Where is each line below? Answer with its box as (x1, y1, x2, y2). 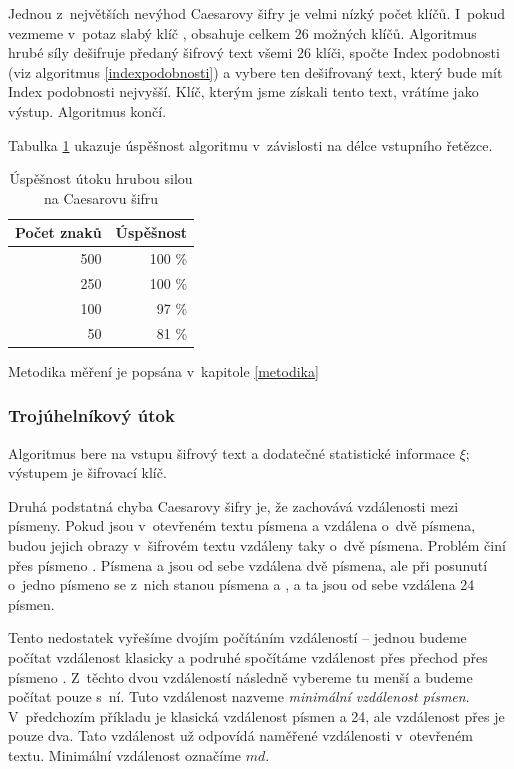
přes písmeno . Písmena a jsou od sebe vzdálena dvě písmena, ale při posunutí (8, 554, 488, 575)
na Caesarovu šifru (43, 187, 159, 208)
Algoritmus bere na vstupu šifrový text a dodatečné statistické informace (8, 442, 455, 463)
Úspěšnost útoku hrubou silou (9, 168, 193, 189)
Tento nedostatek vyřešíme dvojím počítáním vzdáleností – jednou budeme (8, 627, 467, 648)
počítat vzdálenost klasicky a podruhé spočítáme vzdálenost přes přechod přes (8, 646, 488, 667)
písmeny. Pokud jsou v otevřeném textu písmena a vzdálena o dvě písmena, (8, 515, 476, 536)
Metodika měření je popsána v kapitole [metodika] (8, 360, 319, 381)
